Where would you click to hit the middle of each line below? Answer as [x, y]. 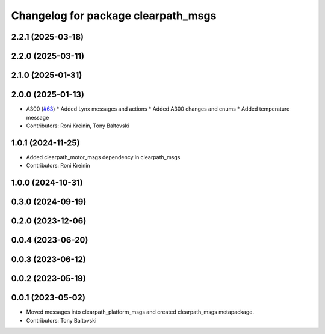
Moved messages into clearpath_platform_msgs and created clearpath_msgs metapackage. [140, 312]
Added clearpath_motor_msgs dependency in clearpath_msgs [103, 157]
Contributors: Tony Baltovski [61, 320]
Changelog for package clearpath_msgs [114, 16]
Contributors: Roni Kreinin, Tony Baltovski [78, 126]
